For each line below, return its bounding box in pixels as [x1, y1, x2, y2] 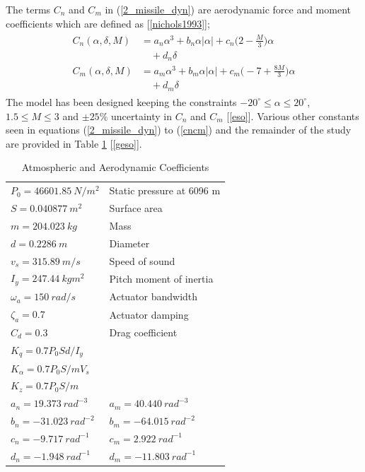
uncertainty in [110, 108, 172, 123]
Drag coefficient [109, 324, 178, 339]
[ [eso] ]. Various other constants [226, 108, 359, 123]
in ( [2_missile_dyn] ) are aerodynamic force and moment [105, 2, 351, 16]
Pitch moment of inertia [109, 271, 214, 285]
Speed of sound [109, 253, 175, 268]
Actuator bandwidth [109, 289, 198, 304]
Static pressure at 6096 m [109, 183, 221, 198]
